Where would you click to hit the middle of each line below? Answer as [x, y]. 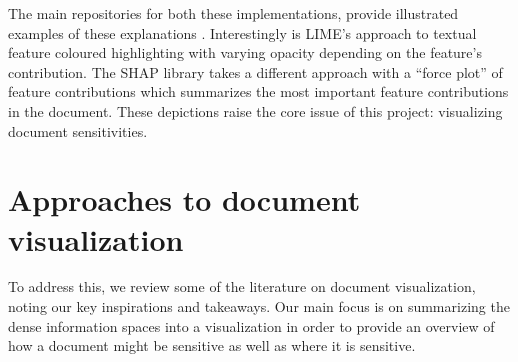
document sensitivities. [78, 130]
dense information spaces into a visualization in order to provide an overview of [251, 325]
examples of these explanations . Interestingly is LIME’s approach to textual [242, 32]
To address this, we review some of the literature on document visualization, [242, 286]
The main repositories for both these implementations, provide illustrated [233, 13]
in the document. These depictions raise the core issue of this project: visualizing [255, 110]
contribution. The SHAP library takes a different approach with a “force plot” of [255, 71]
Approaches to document [184, 199]
